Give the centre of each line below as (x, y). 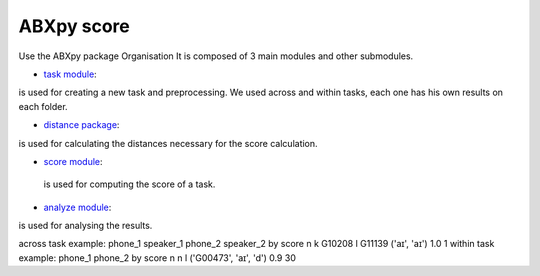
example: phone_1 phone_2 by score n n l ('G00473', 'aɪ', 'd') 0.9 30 (157, 257)
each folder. (43, 106)
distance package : (81, 125)
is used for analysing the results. (85, 226)
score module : (73, 161)
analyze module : (77, 207)
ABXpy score (74, 26)
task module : (70, 74)
